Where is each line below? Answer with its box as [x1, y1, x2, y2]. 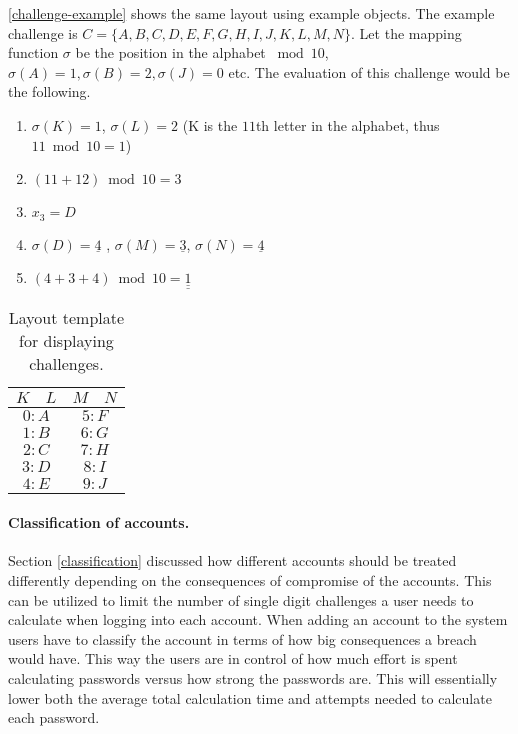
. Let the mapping [351, 22, 462, 43]
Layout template [8, 305, 125, 329]
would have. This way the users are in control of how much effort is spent [8, 648, 458, 669]
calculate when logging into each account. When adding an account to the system [8, 609, 508, 630]
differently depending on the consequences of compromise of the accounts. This [8, 570, 492, 591]
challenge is [8, 22, 78, 43]
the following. [8, 81, 91, 102]
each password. [8, 707, 100, 728]
